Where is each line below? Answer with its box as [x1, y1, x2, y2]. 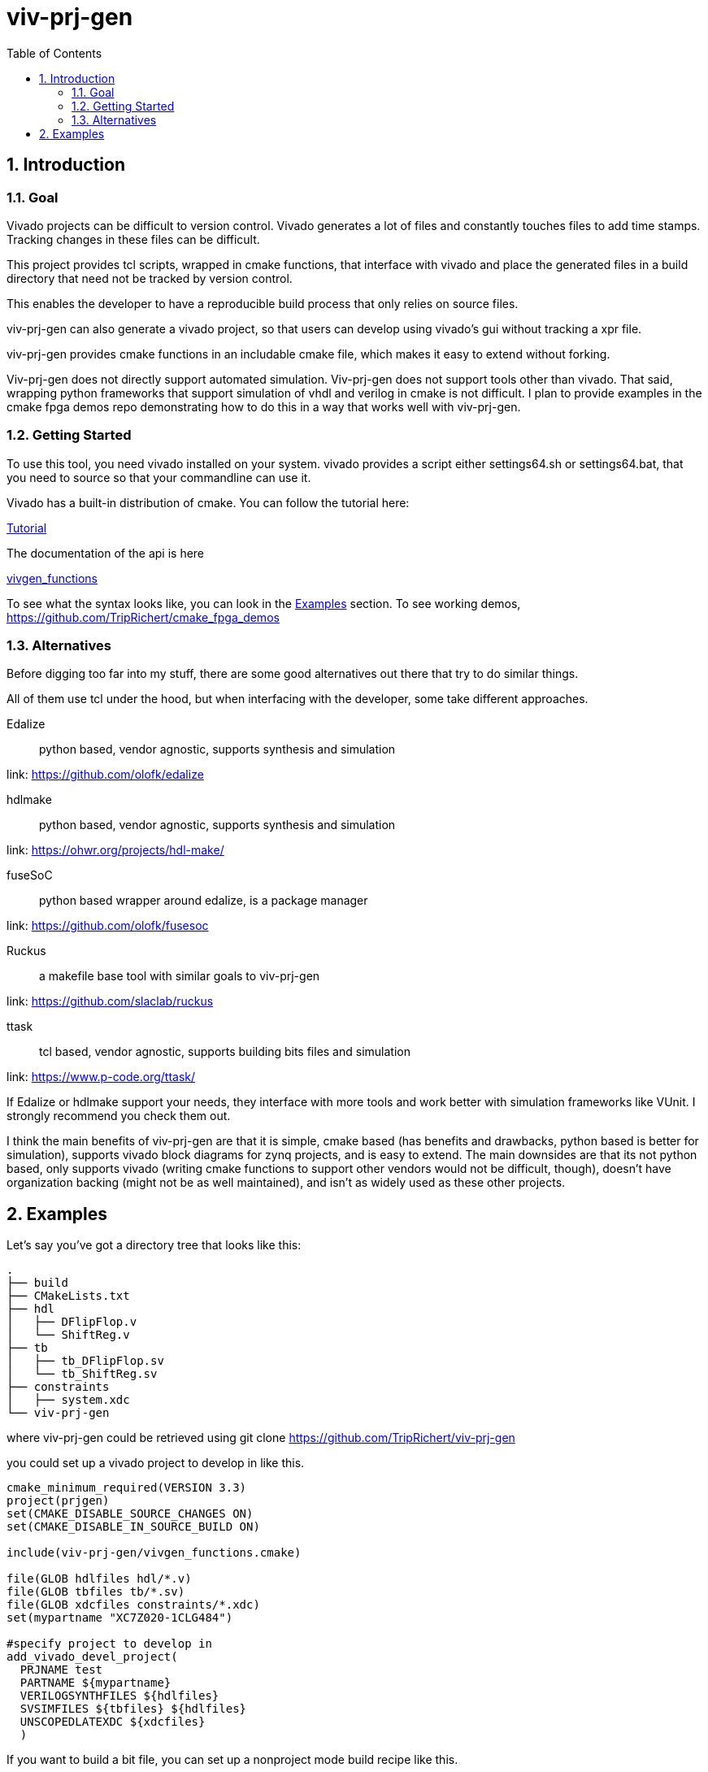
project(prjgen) [7, 1494, 110, 1508]
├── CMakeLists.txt [7, 1289, 130, 1303]
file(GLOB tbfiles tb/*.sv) [7, 1585, 185, 1599]
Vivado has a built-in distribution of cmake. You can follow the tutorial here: [7, 495, 410, 510]
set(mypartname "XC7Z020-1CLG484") [7, 1611, 233, 1625]
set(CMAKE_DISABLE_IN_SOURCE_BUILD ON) [7, 1520, 260, 1534]
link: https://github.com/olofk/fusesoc [7, 919, 209, 933]
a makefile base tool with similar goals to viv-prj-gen [39, 969, 320, 984]
